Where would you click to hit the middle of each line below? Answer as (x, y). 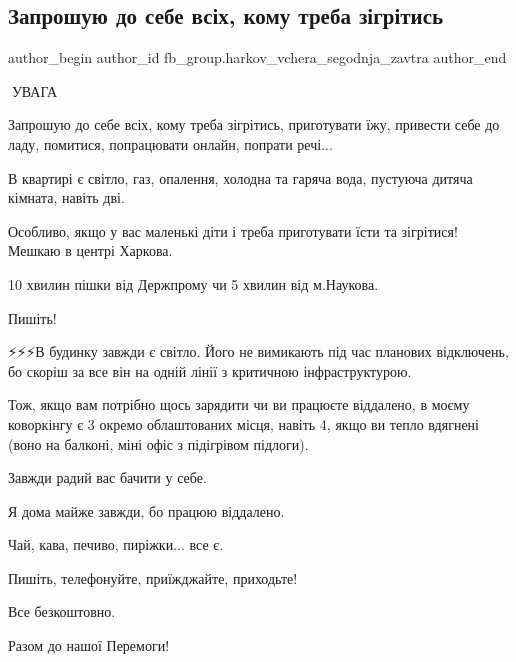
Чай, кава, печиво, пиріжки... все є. (116, 544)
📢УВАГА (33, 90)
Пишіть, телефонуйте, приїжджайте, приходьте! (153, 577)
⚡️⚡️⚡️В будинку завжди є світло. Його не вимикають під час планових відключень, (258, 351)
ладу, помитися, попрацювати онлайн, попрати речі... (170, 143)
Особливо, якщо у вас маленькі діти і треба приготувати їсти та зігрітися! (233, 230)
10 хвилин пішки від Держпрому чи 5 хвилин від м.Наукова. (193, 283)
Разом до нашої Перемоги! (89, 645)
